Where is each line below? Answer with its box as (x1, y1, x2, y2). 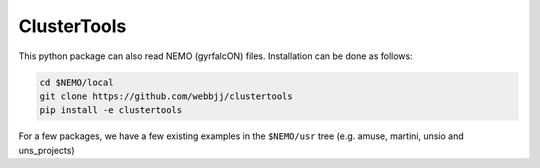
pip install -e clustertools (39, 105, 183, 116)
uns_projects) (18, 144, 75, 156)
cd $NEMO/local (39, 76, 114, 88)
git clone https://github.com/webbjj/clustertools (39, 90, 294, 102)
